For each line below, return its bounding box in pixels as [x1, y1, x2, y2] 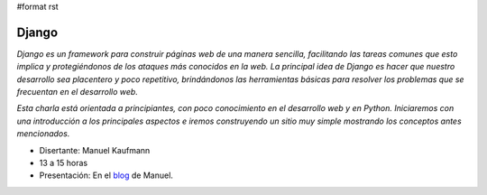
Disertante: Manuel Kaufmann [39, 144, 151, 155]
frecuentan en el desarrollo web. [16, 87, 139, 97]
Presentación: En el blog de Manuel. [39, 170, 173, 181]
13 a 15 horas [39, 158, 88, 169]
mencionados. [16, 128, 70, 139]
